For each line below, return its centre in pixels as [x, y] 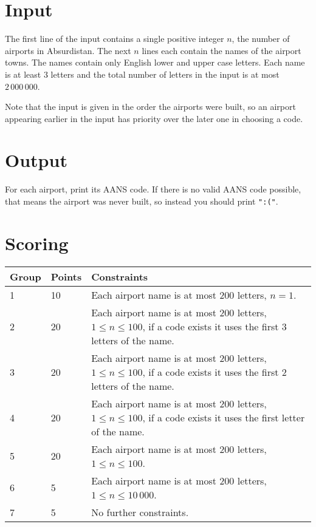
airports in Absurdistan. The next [68, 50]
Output [36, 160]
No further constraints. [140, 512]
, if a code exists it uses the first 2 [215, 372]
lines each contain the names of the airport [222, 50]
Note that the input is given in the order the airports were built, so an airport [150, 107]
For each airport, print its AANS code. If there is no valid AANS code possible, [153, 189]
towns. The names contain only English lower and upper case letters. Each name [155, 62]
